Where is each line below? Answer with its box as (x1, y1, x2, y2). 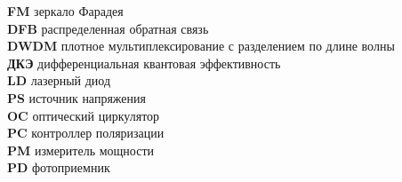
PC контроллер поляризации (7, 123, 165, 142)
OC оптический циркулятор (7, 106, 160, 124)
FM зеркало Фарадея (7, 2, 124, 20)
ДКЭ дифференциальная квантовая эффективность (7, 53, 281, 72)
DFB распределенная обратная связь (7, 19, 209, 37)
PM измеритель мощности (7, 140, 155, 159)
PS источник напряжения (7, 88, 146, 107)
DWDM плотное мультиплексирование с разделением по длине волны (7, 36, 395, 55)
